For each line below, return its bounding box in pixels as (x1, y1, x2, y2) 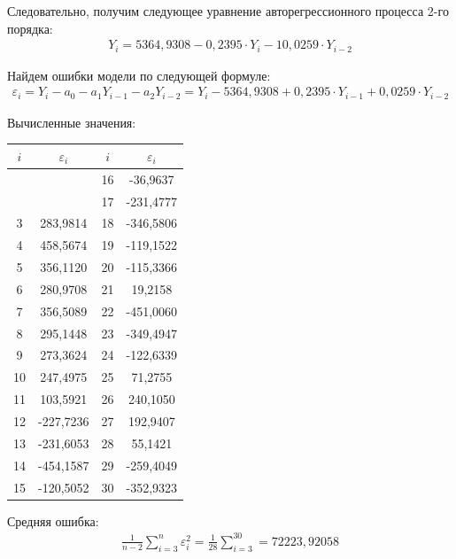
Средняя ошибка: (7, 511, 99, 530)
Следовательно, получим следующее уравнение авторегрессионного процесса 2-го (7, 2, 449, 19)
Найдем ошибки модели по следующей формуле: (7, 66, 271, 84)
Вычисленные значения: (7, 113, 136, 131)
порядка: (7, 19, 53, 37)
